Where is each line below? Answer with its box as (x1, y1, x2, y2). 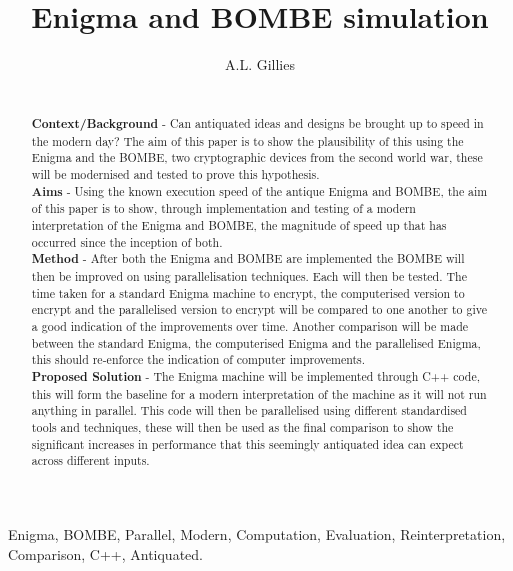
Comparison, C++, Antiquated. (8, 543, 203, 564)
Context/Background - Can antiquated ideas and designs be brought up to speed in (31, 115, 484, 133)
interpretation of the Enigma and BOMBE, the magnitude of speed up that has (31, 217, 447, 234)
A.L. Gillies (225, 54, 295, 75)
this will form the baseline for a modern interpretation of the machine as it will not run (31, 385, 487, 402)
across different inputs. (31, 452, 150, 469)
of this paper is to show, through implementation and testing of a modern (31, 200, 416, 217)
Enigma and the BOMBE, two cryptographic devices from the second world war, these (31, 149, 483, 166)
